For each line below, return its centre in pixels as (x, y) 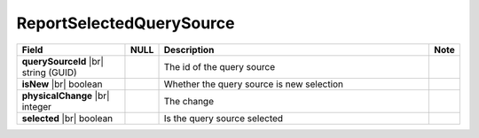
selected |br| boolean (67, 118)
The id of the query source (220, 66)
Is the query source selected (224, 118)
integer (37, 106)
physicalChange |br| (66, 96)
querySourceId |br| (63, 61)
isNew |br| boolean (62, 84)
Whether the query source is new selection (254, 84)
